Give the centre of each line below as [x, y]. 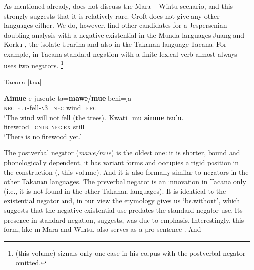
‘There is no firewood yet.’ [43, 136]
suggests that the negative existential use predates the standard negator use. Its [123, 210]
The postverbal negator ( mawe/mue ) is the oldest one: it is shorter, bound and [122, 153]
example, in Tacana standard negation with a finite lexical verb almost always [121, 53]
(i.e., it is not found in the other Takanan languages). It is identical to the [115, 191]
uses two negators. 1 [34, 64]
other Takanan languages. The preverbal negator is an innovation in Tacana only [125, 181]
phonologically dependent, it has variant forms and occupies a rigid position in [122, 162]
